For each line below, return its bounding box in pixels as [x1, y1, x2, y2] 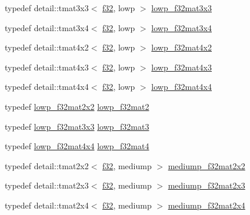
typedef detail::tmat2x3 [5, 179, 89, 192]
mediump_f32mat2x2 [168, 159, 245, 172]
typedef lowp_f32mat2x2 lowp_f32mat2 [5, 100, 149, 112]
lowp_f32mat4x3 [151, 61, 212, 73]
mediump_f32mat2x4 [168, 199, 245, 211]
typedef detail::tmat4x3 [5, 61, 89, 73]
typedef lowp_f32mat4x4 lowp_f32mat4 [5, 140, 149, 152]
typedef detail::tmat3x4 [5, 21, 89, 33]
